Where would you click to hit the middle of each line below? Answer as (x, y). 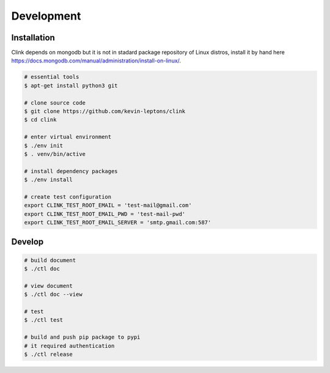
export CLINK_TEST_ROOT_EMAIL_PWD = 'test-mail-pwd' (105, 214)
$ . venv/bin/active (55, 154)
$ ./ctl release (49, 354)
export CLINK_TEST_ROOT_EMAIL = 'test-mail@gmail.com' (108, 205)
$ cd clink (40, 120)
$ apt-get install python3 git (71, 85)
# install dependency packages (71, 171)
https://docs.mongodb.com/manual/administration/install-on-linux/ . (96, 61)
